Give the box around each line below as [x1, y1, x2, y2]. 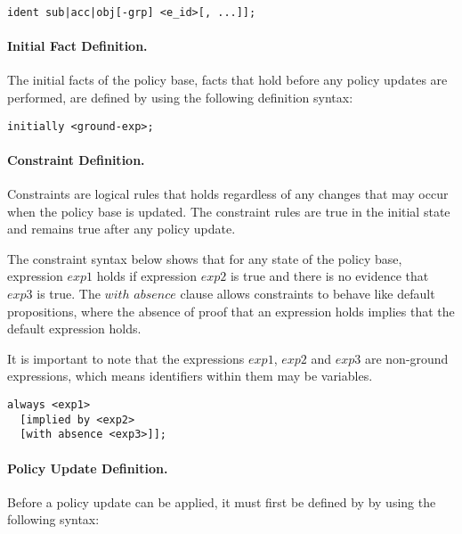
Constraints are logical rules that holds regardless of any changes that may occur [7, 185, 449, 203]
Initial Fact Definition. [7, 37, 148, 55]
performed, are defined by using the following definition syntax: [7, 88, 353, 107]
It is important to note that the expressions [7, 349, 245, 367]
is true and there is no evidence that [230, 267, 429, 285]
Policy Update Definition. [7, 458, 168, 477]
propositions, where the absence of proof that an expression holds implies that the [7, 301, 455, 320]
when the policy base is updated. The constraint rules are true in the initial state [7, 201, 450, 220]
